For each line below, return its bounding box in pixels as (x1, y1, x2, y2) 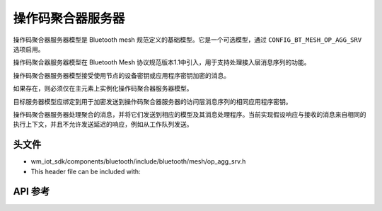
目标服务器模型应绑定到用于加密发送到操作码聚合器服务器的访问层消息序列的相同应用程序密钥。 (13, 97, 292, 105)
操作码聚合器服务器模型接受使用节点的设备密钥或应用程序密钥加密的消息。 (13, 71, 230, 79)
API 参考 (13, 186, 50, 198)
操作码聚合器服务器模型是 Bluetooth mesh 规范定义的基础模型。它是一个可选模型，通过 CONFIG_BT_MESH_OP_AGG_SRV (13, 35, 362, 44)
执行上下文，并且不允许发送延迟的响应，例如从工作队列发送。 (13, 120, 193, 129)
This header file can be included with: (30, 167, 141, 176)
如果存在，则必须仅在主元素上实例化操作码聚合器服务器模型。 (13, 84, 193, 93)
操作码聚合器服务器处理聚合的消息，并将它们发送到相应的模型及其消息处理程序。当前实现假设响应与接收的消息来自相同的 (13, 110, 366, 118)
